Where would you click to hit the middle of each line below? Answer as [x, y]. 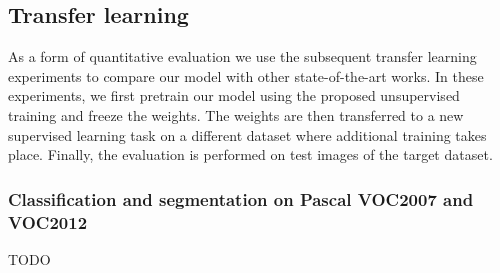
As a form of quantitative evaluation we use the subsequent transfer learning [242, 56]
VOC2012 [48, 221]
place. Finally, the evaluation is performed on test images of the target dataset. [250, 154]
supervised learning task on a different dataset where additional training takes [247, 134]
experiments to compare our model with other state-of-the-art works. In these [246, 75]
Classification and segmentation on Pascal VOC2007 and [241, 198]
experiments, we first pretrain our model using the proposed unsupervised [234, 95]
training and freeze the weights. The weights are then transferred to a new [236, 114]
